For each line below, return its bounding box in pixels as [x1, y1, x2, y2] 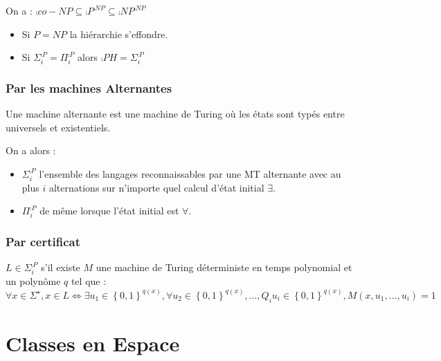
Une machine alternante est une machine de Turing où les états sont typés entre [6, 107, 345, 121]
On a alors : [6, 143, 56, 158]
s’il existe [41, 260, 80, 275]
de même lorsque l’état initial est [39, 203, 179, 218]
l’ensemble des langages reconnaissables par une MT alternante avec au [39, 166, 341, 180]
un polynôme [6, 273, 61, 288]
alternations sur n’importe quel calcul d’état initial [48, 180, 264, 194]
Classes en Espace [6, 328, 180, 357]
